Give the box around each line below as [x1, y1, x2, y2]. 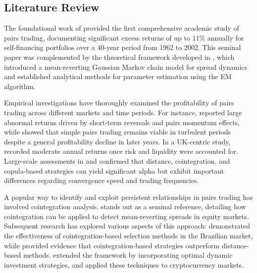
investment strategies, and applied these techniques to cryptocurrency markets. [4, 259, 244, 270]
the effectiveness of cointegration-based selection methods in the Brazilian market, [4, 230, 253, 241]
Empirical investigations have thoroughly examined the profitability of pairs [4, 97, 234, 108]
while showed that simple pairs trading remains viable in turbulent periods [4, 127, 231, 137]
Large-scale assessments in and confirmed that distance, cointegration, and [4, 155, 230, 166]
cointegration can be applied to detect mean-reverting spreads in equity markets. [4, 211, 249, 221]
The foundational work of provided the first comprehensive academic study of [4, 23, 239, 33]
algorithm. [4, 81, 36, 91]
